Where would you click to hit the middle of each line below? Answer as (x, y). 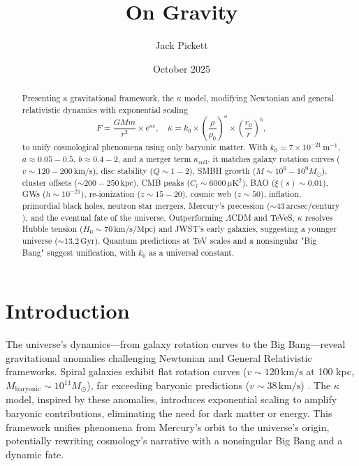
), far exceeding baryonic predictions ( (168, 385)
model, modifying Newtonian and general (259, 98)
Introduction (68, 311)
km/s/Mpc (133, 230)
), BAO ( (258, 182)
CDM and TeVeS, (263, 217)
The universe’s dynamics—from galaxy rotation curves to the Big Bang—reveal (176, 344)
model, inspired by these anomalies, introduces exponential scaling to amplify (171, 399)
